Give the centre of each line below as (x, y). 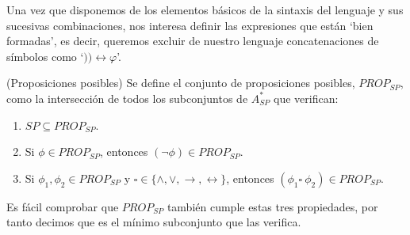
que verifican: (306, 98)
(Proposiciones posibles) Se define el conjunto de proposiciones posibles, (181, 83)
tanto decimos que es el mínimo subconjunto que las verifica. (154, 222)
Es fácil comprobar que (63, 206)
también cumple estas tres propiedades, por (272, 206)
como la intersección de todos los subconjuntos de (127, 98)
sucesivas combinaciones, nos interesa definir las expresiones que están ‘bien (190, 25)
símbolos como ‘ (45, 56)
